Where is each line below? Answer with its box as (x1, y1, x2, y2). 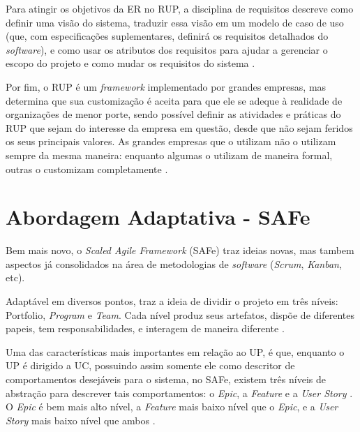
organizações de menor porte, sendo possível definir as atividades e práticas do (6, 107, 341, 121)
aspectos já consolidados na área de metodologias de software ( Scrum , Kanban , (6, 256, 342, 271)
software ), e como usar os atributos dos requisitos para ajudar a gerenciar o (6, 42, 328, 57)
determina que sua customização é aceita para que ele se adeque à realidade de (6, 93, 343, 107)
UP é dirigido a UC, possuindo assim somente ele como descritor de (6, 358, 295, 373)
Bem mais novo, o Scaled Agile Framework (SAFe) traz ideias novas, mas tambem (6, 243, 354, 258)
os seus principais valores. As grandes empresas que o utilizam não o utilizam (6, 134, 336, 149)
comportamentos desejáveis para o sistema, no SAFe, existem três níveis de (6, 372, 326, 386)
